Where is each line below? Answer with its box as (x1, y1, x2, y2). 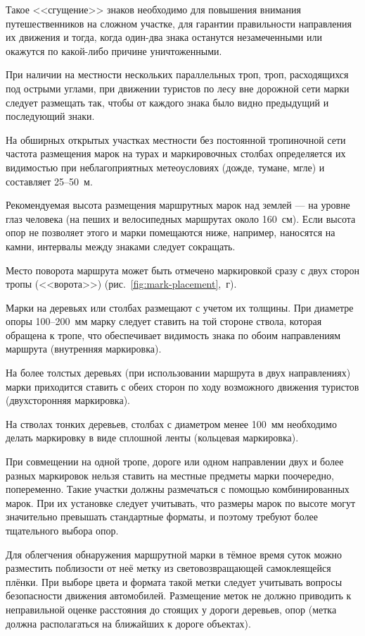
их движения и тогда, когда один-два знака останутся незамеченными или (6, 30, 322, 44)
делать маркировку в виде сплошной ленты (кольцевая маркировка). (6, 430, 299, 445)
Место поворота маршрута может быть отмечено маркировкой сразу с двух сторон (6, 262, 360, 277)
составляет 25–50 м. (6, 173, 93, 188)
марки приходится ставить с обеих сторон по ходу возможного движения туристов (6, 379, 359, 393)
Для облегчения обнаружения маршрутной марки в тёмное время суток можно (6, 546, 342, 561)
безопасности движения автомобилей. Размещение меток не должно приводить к (6, 588, 352, 603)
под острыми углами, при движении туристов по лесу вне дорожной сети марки (6, 80, 350, 95)
